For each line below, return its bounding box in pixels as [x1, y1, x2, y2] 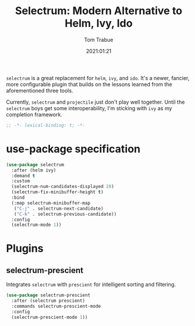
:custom [11, 178, 31, 184]
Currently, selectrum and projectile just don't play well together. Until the [6, 98, 185, 106]
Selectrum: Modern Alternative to [15, 4, 183, 18]
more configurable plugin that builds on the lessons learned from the [6, 81, 172, 88]
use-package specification [6, 143, 141, 156]
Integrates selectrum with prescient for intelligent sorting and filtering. [6, 281, 176, 288]
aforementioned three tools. [6, 87, 73, 94]
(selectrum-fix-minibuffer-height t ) [11, 189, 104, 195]
